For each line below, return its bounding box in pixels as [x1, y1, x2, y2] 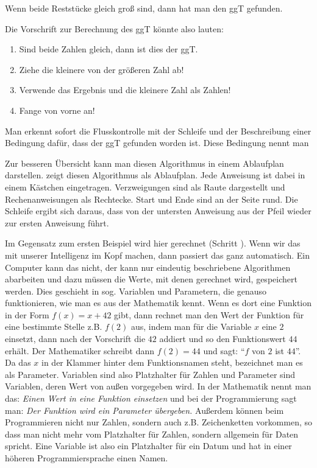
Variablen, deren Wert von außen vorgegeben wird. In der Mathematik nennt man [5, 380, 312, 393]
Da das [5, 356, 31, 369]
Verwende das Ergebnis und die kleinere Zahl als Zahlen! [19, 83, 231, 96]
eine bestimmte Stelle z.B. [5, 320, 102, 333]
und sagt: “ [203, 344, 245, 357]
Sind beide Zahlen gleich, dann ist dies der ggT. [19, 43, 198, 55]
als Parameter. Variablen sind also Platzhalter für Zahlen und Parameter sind [5, 368, 296, 380]
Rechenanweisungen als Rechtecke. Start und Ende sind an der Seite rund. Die [5, 192, 298, 205]
